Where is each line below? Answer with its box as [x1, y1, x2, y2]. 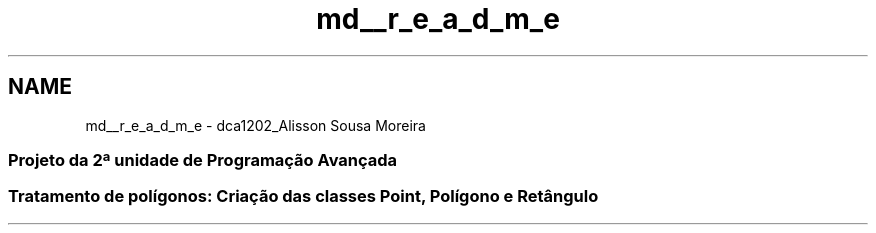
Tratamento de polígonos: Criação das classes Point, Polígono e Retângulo [8, 186, 599, 207]
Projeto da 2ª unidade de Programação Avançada [8, 149, 398, 170]
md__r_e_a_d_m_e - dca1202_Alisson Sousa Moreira [85, 116, 426, 134]
